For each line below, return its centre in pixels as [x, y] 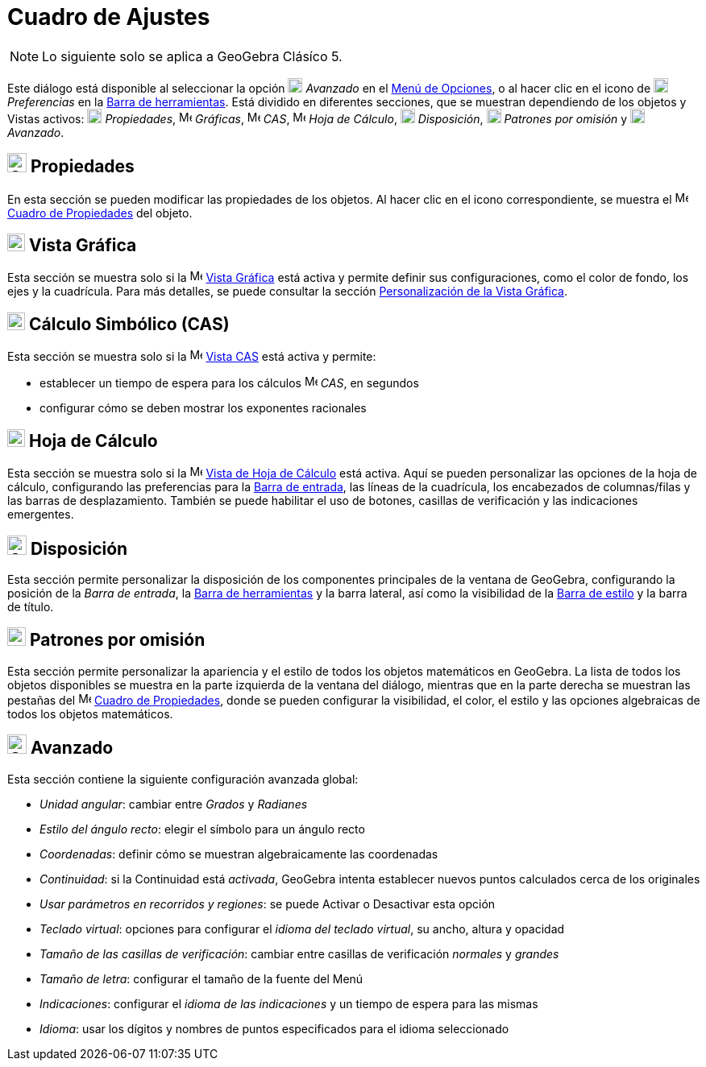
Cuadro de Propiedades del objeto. [100, 213]
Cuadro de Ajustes [109, 17]
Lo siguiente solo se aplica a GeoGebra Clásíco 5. [192, 56]
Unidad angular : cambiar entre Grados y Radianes [174, 804]
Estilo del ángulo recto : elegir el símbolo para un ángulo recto [202, 829]
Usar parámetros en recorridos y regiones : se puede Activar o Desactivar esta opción [268, 904]
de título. [31, 606]
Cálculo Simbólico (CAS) [129, 324]
